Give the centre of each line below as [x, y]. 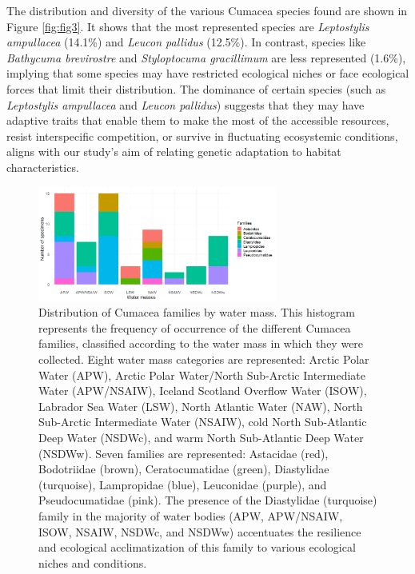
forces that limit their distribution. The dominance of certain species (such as [196, 88]
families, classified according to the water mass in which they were [201, 343]
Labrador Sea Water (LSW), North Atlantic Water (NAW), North [201, 406]
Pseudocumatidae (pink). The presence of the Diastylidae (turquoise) [208, 500]
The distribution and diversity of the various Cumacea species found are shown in [207, 10]
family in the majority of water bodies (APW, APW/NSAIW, [191, 516]
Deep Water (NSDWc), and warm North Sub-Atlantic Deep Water [201, 438]
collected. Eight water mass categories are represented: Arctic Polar [204, 359]
